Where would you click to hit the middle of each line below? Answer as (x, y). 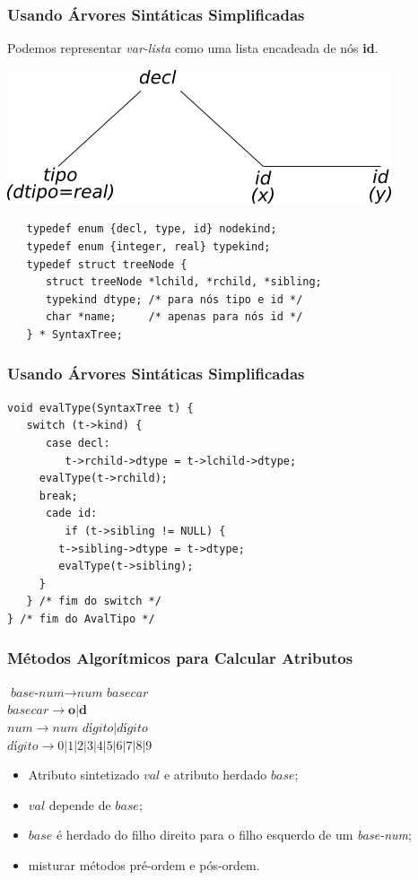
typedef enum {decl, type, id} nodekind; (152, 229)
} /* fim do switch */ (94, 601)
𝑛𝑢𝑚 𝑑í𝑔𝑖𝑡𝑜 (83, 728)
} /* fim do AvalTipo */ (81, 619)
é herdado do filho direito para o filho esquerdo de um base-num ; (234, 835)
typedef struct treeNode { (107, 264)
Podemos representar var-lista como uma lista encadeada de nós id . (193, 48)
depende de (80, 804)
